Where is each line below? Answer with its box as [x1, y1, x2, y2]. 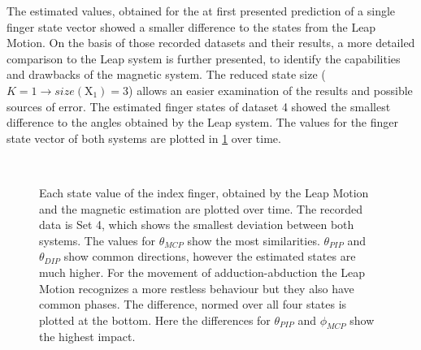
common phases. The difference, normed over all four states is [39, 296, 347, 313]
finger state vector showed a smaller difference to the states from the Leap [7, 18, 376, 35]
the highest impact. [39, 328, 136, 345]
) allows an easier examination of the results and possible [128, 81, 413, 98]
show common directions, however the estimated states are [63, 248, 356, 265]
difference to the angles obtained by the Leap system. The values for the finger [7, 114, 399, 131]
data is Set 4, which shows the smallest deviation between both [39, 216, 354, 233]
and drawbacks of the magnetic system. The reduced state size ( [7, 66, 326, 83]
